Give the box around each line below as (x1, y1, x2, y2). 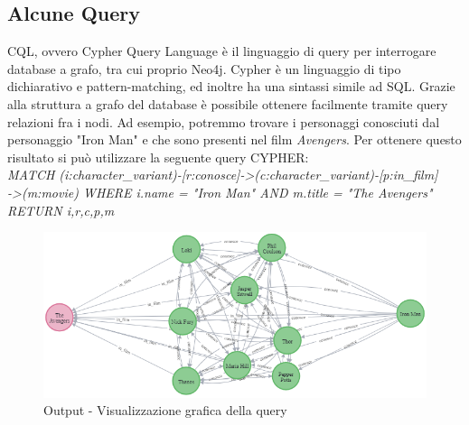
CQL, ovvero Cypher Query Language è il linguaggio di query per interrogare (7, 42, 436, 60)
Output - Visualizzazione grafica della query (43, 401, 287, 420)
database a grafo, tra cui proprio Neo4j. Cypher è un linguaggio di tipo (7, 59, 401, 78)
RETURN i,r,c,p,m (7, 200, 115, 219)
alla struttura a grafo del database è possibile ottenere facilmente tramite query (7, 94, 448, 113)
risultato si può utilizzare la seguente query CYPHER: (7, 147, 309, 166)
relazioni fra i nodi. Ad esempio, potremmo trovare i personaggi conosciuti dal (7, 112, 440, 131)
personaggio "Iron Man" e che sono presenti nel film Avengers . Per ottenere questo (7, 130, 462, 149)
